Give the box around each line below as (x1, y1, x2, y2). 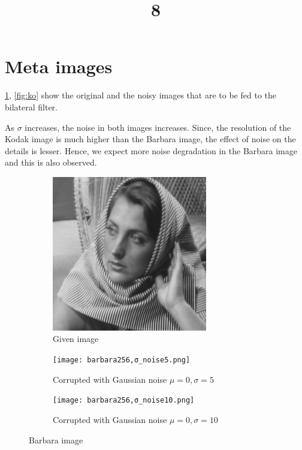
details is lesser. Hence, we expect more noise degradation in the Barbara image (5, 144, 297, 157)
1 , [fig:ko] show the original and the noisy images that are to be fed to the (5, 89, 276, 101)
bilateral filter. (5, 100, 58, 113)
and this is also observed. (5, 156, 97, 169)
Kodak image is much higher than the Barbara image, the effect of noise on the (5, 133, 296, 145)
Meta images (5, 54, 113, 79)
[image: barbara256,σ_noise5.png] (53, 356, 191, 365)
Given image (53, 332, 99, 345)
